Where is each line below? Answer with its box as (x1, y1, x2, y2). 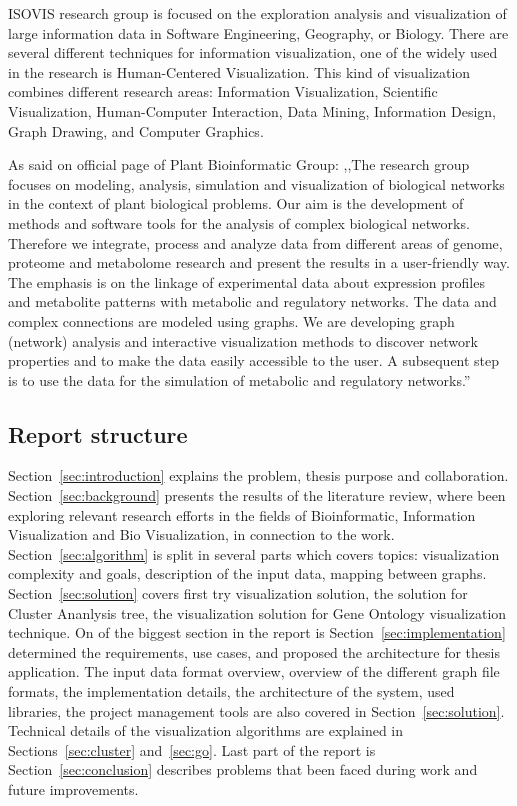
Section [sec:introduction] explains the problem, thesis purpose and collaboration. (8, 465, 509, 486)
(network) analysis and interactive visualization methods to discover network (8, 330, 478, 351)
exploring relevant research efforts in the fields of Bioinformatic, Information (8, 504, 476, 525)
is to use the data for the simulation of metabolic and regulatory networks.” (8, 369, 471, 390)
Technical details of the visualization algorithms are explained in (8, 720, 404, 741)
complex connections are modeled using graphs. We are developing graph (8, 310, 455, 331)
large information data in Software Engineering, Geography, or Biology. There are (8, 22, 509, 43)
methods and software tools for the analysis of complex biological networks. (8, 212, 470, 233)
